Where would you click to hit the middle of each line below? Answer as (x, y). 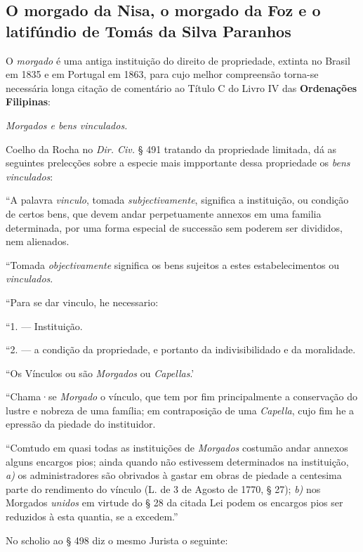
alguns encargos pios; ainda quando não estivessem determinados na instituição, (177, 461)
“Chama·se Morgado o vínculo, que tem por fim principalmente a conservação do (182, 396)
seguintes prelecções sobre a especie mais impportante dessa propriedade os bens (178, 163)
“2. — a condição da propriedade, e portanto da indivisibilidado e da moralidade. (181, 349)
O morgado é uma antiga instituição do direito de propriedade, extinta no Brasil (178, 60)
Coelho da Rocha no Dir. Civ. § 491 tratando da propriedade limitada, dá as (171, 149)
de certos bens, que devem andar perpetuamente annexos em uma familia (164, 213)
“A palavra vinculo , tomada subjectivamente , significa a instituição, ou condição (177, 200)
